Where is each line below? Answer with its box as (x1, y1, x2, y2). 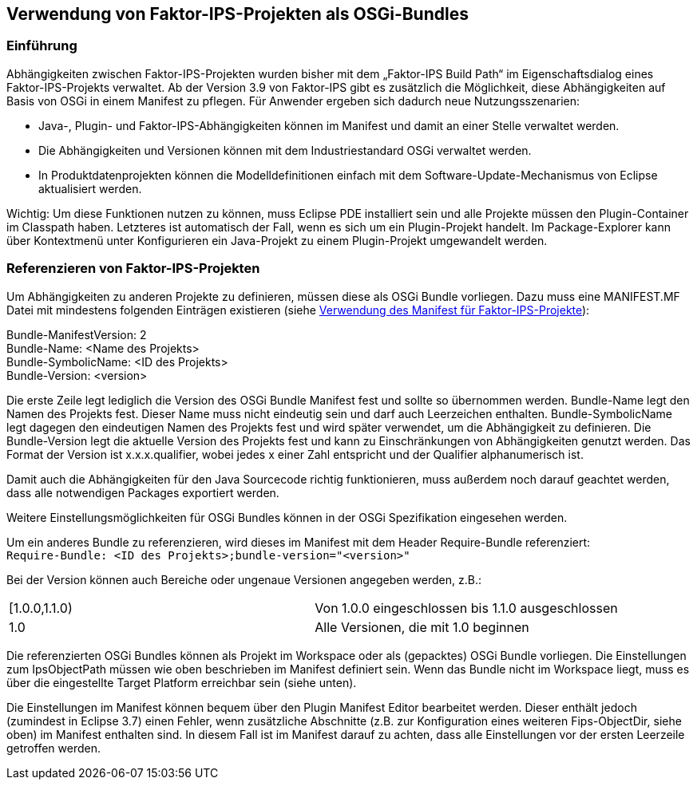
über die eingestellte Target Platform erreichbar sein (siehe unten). (6, 675, 357, 689)
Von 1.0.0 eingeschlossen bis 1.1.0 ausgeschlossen (315, 599, 618, 616)
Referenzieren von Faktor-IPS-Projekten (6, 260, 260, 277)
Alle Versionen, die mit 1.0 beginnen (315, 618, 529, 635)
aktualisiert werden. (38, 181, 142, 196)
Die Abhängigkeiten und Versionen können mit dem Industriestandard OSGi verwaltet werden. (38, 143, 532, 157)
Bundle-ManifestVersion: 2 (6, 327, 147, 342)
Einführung (6, 38, 77, 54)
